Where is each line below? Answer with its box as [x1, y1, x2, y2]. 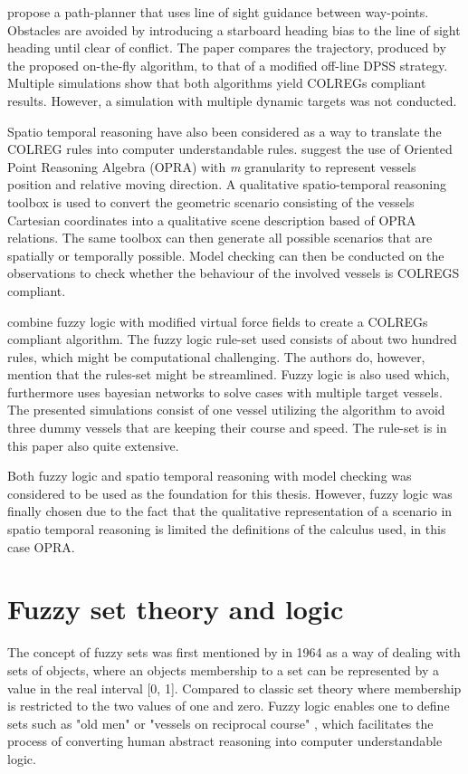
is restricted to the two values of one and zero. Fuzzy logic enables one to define [7, 696, 450, 715]
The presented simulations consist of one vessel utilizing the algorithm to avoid [7, 400, 445, 419]
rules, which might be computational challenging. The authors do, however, [7, 347, 425, 366]
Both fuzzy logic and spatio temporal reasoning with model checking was [7, 466, 412, 485]
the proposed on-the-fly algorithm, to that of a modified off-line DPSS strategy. [7, 55, 448, 74]
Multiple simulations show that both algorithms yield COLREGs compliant [7, 73, 426, 92]
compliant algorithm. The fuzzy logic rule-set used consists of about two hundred [7, 330, 457, 349]
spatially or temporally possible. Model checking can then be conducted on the [7, 245, 444, 264]
